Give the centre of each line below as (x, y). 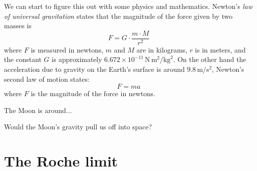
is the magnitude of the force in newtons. (93, 93)
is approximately (77, 59)
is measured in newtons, (67, 49)
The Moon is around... (38, 110)
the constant (23, 59)
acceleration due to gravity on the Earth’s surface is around (95, 69)
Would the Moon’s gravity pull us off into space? (78, 127)
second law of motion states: (47, 79)
